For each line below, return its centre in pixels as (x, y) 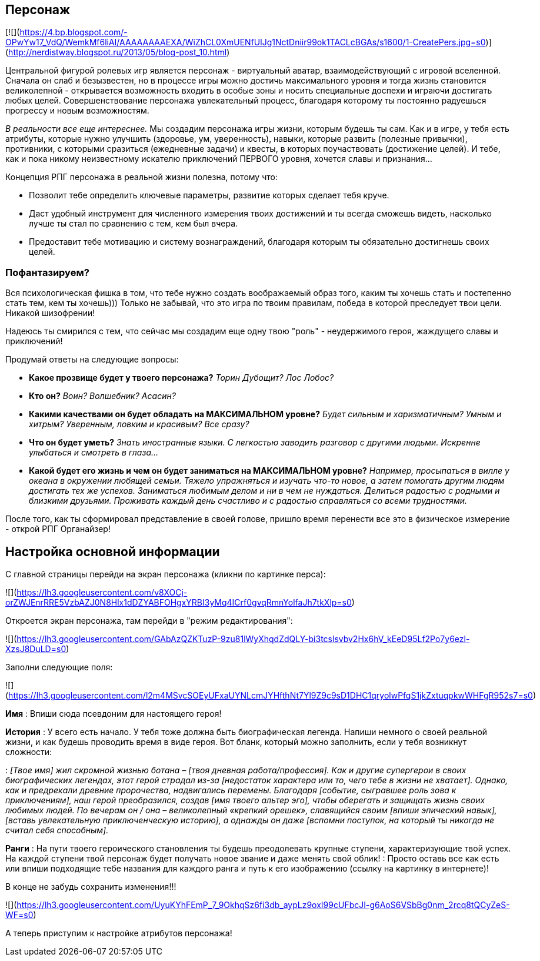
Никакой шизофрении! (50, 313)
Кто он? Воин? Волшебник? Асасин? (102, 396)
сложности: (29, 752)
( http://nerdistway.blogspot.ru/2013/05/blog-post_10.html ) (118, 52)
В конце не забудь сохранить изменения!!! (91, 887)
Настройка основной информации (113, 551)
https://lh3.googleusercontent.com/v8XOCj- (102, 593)
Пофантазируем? (47, 272)
